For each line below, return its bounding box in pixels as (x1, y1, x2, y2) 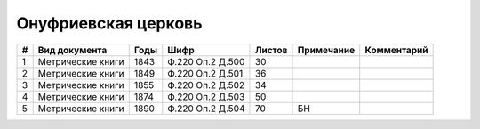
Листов (254, 44, 288, 56)
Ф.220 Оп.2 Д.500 (167, 55, 245, 68)
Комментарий (364, 44, 428, 56)
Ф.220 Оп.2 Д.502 (167, 78, 245, 91)
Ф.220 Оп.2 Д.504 (167, 102, 245, 115)
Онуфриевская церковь (16, 13, 204, 33)
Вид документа (37, 44, 108, 56)
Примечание (297, 44, 356, 56)
